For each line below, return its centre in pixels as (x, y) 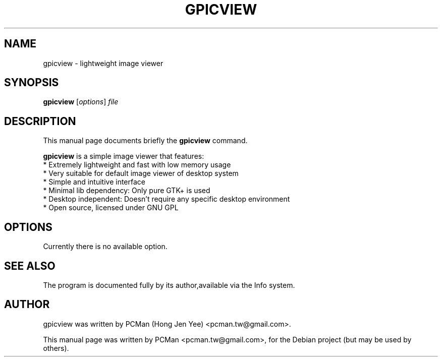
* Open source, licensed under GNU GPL (111, 208)
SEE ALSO (30, 266)
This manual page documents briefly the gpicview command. (145, 141)
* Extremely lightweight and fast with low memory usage (137, 165)
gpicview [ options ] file (81, 102)
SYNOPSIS (32, 83)
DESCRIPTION (40, 121)
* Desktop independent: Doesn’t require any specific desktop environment (167, 199)
